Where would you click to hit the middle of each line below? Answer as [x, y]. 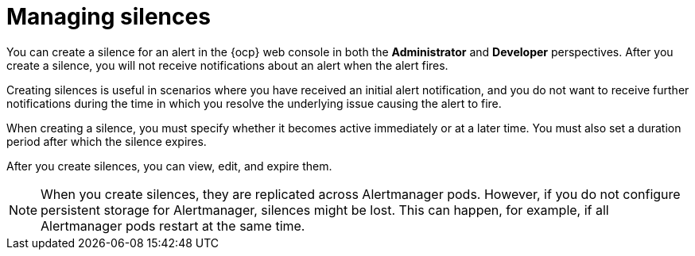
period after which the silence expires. [107, 141]
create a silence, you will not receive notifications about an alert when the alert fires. [227, 65]
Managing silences [109, 17]
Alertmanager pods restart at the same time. [173, 225]
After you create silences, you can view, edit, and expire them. [169, 166]
